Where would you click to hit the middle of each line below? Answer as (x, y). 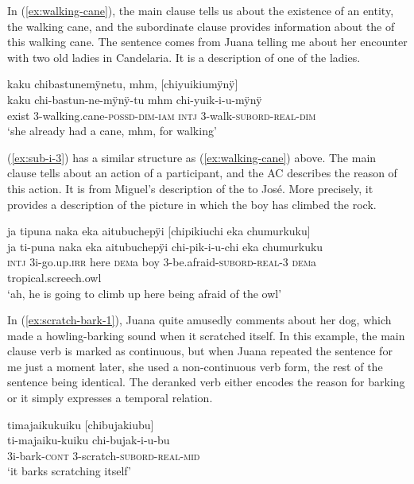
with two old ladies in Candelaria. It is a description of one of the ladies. (184, 57)
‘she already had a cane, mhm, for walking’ (112, 131)
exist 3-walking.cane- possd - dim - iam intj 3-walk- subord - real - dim (162, 115)
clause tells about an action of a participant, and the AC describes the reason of (202, 173)
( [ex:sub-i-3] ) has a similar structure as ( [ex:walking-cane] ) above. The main (192, 157)
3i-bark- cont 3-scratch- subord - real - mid (104, 455)
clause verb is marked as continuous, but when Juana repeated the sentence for (200, 351)
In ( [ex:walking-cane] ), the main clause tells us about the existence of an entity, (201, 10)
